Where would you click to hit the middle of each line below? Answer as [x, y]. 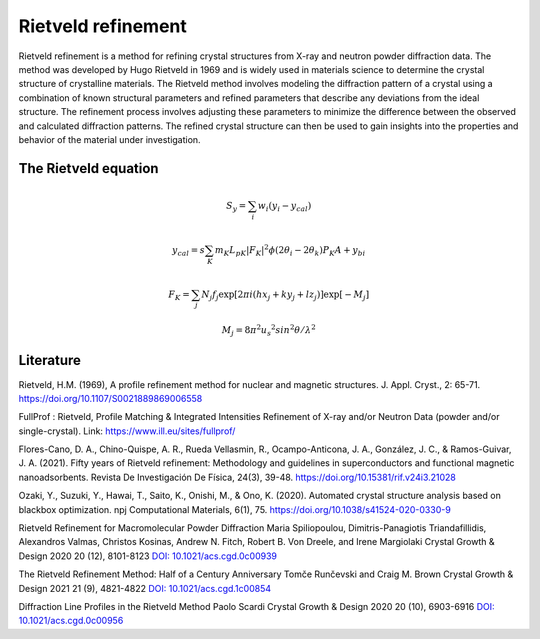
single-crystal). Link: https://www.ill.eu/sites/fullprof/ [127, 431]
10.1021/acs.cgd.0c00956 [71, 621]
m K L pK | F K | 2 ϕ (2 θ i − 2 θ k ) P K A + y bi [290, 250]
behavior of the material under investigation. [109, 139]
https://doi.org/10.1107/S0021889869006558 [110, 398]
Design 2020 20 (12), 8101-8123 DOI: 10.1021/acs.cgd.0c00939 [148, 556]
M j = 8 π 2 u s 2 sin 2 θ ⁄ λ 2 [269, 331]
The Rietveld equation [88, 168]
